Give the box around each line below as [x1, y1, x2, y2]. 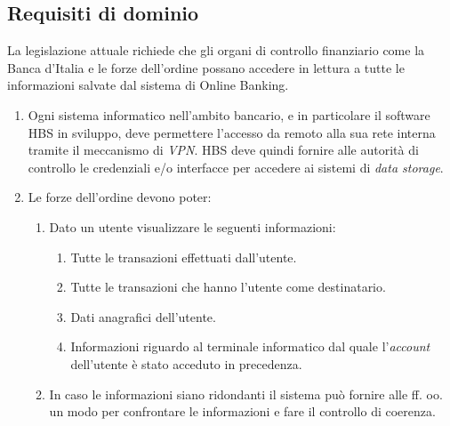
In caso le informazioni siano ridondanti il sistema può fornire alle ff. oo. [49, 384, 443, 403]
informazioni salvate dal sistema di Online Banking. [7, 76, 289, 94]
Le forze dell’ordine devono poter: [28, 188, 212, 206]
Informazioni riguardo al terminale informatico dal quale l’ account [70, 337, 430, 356]
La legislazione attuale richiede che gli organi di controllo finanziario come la [7, 41, 425, 60]
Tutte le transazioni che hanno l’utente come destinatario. [70, 277, 386, 296]
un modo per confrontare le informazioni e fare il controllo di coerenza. [49, 402, 436, 421]
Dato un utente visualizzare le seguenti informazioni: [49, 217, 336, 236]
